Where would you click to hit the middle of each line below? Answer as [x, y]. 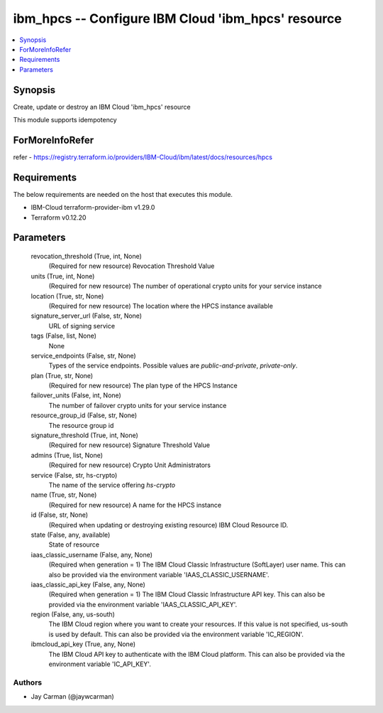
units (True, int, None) [63, 276]
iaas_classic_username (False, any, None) [91, 554]
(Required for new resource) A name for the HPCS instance [135, 505]
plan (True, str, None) [62, 375]
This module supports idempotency [65, 120]
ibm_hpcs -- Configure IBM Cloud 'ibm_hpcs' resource [177, 18]
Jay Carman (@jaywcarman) [73, 697]
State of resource [74, 545]
